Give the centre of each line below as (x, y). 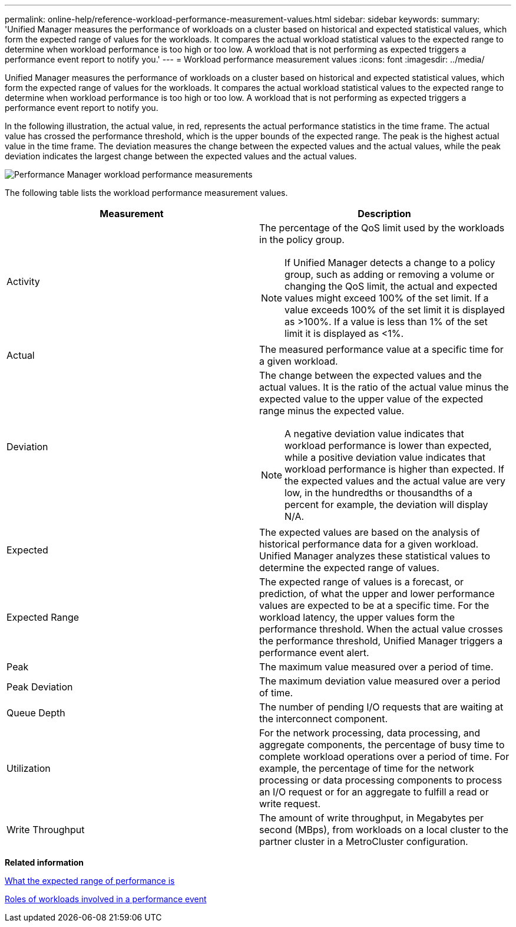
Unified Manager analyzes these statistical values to (375, 556)
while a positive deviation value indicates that (385, 457)
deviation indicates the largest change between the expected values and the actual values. (181, 156)
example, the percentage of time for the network (367, 768)
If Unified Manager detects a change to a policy (390, 263)
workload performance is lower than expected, (388, 446)
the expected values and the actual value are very (395, 481)
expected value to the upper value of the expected (371, 399)
